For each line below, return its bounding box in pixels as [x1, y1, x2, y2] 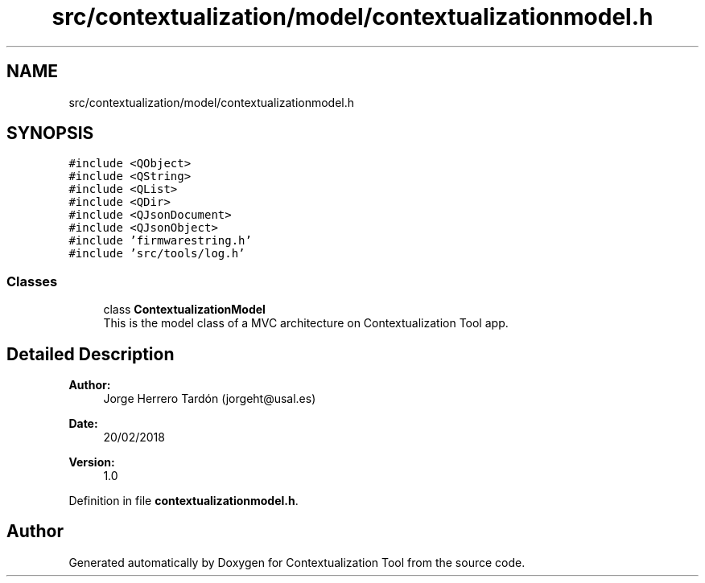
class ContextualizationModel [103, 302, 266, 317]
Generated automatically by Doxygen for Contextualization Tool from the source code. [68, 555, 526, 569]
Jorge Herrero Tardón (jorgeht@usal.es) [103, 392, 316, 406]
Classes [6, 273, 58, 289]
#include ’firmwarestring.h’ [68, 234, 252, 248]
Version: [68, 455, 115, 470]
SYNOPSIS [6, 123, 94, 144]
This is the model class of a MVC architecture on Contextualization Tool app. [103, 316, 509, 331]
